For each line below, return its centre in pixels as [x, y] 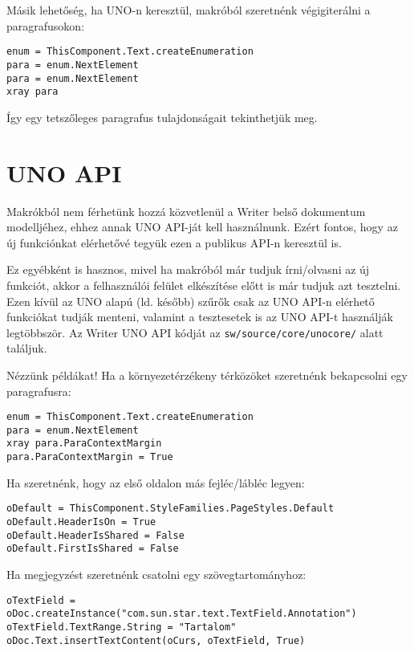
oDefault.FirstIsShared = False [93, 549]
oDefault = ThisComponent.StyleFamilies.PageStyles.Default [170, 509]
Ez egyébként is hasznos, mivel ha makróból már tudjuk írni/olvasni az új [188, 269]
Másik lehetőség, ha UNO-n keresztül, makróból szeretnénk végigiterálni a [189, 10]
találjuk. [27, 348]
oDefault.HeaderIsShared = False [95, 535]
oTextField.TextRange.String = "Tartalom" [122, 627]
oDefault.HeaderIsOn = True [81, 522]
